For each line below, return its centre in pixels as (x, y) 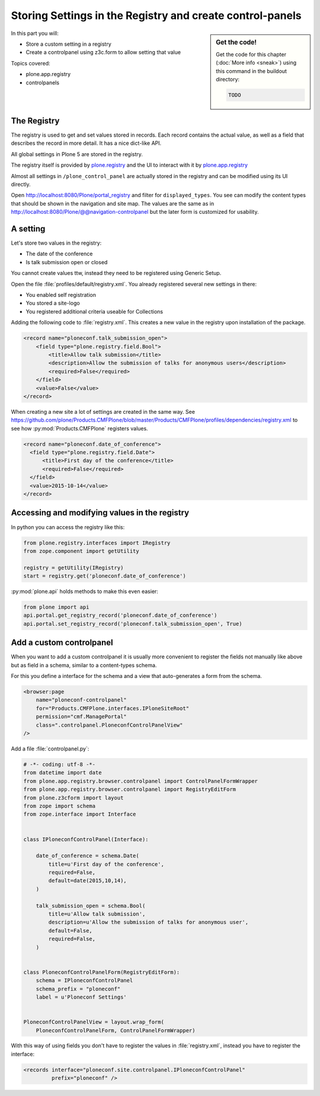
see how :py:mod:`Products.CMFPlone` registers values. (79, 428)
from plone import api (56, 607)
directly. (21, 184)
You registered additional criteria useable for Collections (94, 311)
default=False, (71, 930)
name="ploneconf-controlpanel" (81, 700)
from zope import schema (60, 806)
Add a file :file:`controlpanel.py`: (50, 749)
